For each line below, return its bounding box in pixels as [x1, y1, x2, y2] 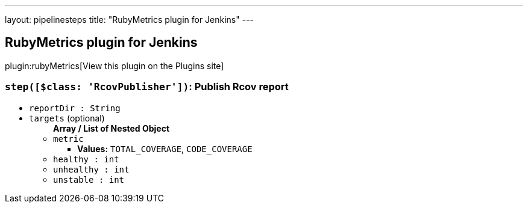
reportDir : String [29, 103, 121, 113]
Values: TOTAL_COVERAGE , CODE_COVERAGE [77, 143, 253, 154]
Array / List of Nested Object [53, 123, 170, 133]
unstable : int [53, 174, 125, 185]
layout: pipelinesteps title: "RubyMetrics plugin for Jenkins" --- [5, 14, 254, 25]
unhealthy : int [53, 164, 130, 174]
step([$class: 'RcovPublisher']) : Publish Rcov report [5, 81, 289, 93]
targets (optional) [29, 112, 105, 123]
